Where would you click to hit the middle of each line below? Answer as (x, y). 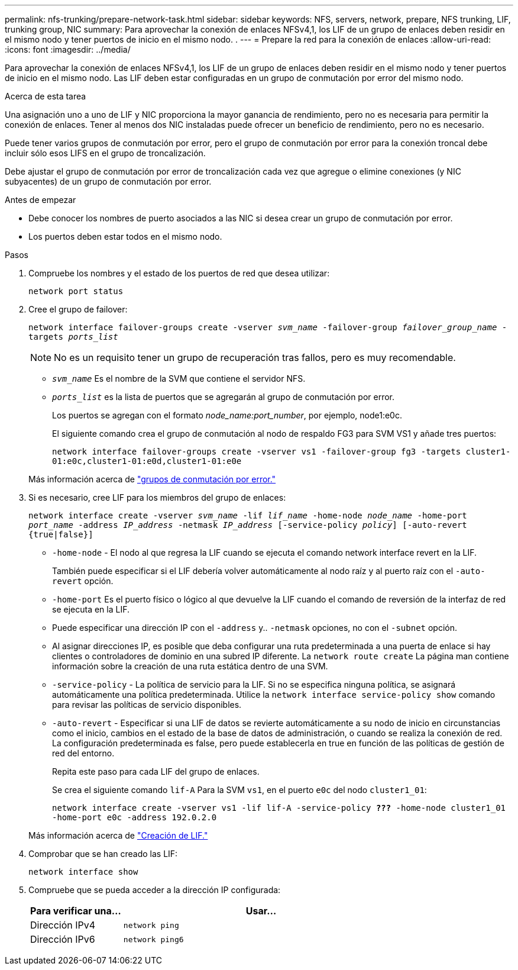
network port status (76, 291)
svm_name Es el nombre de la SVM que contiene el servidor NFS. (179, 378)
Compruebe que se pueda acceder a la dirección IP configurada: (155, 890)
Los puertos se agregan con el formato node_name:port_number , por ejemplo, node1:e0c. (227, 415)
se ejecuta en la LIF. (91, 609)
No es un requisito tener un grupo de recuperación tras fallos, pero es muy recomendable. (255, 357)
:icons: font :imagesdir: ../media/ (68, 49)
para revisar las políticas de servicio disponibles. (147, 705)
